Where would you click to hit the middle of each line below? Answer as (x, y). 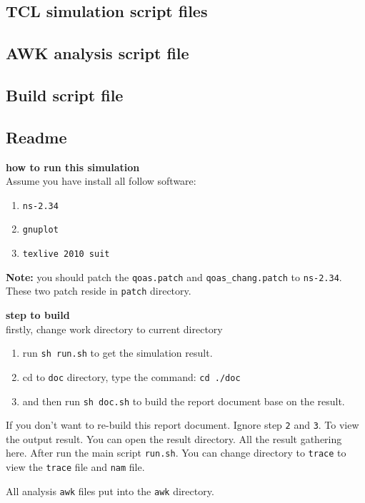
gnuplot (40, 230)
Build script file (65, 95)
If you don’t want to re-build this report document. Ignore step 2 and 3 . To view (182, 425)
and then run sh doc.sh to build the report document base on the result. (184, 401)
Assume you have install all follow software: (101, 181)
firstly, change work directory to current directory (114, 329)
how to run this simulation (73, 167)
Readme (36, 137)
